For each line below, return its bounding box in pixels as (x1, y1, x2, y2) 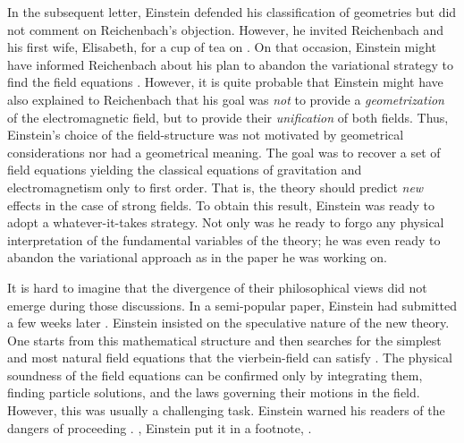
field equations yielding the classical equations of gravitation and (7, 160, 362, 179)
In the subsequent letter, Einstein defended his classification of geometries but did (7, 3, 457, 21)
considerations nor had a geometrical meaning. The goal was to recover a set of (7, 142, 441, 161)
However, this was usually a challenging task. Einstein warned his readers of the (7, 401, 445, 420)
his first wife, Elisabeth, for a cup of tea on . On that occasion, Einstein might (7, 38, 436, 56)
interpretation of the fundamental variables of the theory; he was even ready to (7, 230, 441, 249)
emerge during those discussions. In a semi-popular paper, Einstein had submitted (7, 295, 458, 314)
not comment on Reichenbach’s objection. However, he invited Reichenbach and (7, 20, 444, 38)
